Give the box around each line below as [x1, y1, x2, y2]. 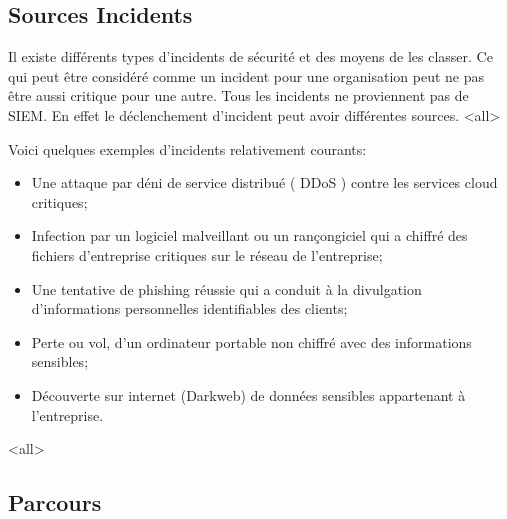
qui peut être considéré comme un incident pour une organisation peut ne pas [8, 65, 485, 86]
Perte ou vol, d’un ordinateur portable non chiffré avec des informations [31, 331, 472, 352]
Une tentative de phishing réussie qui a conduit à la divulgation [31, 278, 422, 299]
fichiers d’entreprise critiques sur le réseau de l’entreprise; [31, 244, 383, 265]
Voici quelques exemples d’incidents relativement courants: [8, 138, 367, 159]
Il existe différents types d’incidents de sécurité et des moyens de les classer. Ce [8, 46, 493, 67]
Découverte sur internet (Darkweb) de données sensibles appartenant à [31, 384, 466, 405]
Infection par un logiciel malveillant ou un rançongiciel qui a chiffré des [31, 225, 468, 246]
